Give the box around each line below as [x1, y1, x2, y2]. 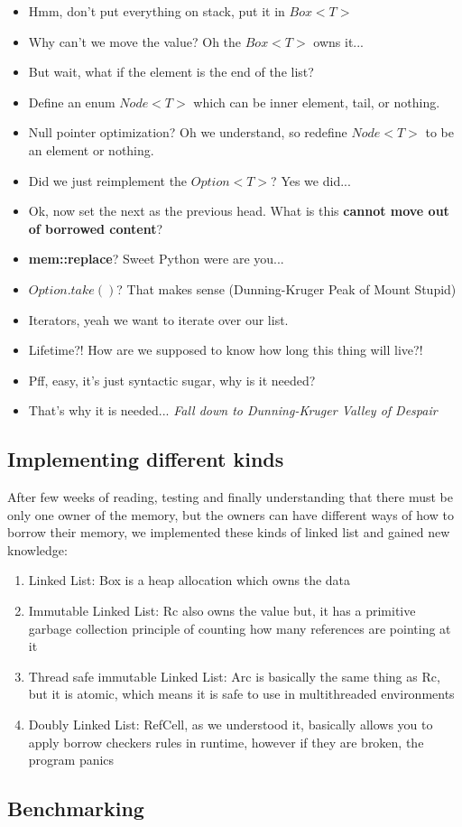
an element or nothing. [28, 140, 154, 159]
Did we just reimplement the [28, 171, 188, 190]
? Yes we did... [271, 171, 351, 190]
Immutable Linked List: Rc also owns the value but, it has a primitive [28, 601, 416, 620]
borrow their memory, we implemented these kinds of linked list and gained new [7, 523, 450, 542]
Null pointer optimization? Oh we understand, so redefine [28, 123, 347, 142]
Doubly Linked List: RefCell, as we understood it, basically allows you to [28, 715, 433, 734]
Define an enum [28, 92, 115, 111]
